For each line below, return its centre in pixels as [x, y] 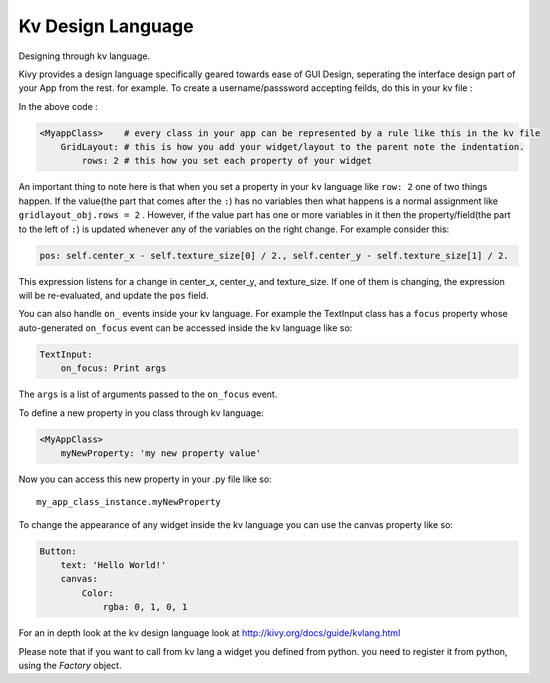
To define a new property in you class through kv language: [141, 412]
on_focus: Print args [113, 368]
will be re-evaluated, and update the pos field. [113, 295]
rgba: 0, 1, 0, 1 [145, 607]
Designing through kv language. [84, 56]
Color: [97, 593]
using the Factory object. [70, 665]
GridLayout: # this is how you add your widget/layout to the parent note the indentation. [292, 147]
